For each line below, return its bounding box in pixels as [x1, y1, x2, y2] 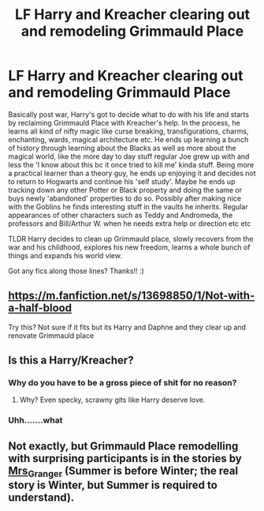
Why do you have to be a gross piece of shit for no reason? [8, 378, 237, 389]
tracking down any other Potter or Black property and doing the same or [8, 185, 243, 194]
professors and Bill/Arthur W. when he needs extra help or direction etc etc [8, 219, 251, 228]
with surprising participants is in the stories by [8, 452, 242, 465]
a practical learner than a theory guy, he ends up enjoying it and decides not [8, 168, 256, 178]
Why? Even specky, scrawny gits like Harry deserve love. [19, 395, 206, 404]
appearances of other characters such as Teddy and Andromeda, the [8, 210, 233, 220]
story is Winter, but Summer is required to [8, 478, 218, 491]
